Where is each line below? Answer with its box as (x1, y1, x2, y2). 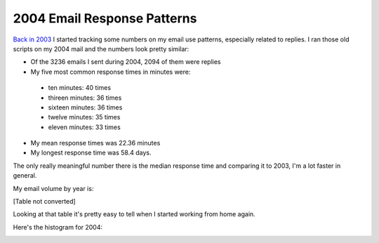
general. (13, 171, 37, 180)
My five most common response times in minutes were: (30, 67, 191, 76)
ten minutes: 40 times (48, 84, 112, 92)
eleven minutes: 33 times (48, 123, 121, 131)
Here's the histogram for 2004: (13, 223, 103, 231)
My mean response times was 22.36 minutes (30, 139, 161, 147)
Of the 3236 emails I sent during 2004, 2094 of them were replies (30, 58, 221, 66)
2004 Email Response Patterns (13, 11, 197, 26)
